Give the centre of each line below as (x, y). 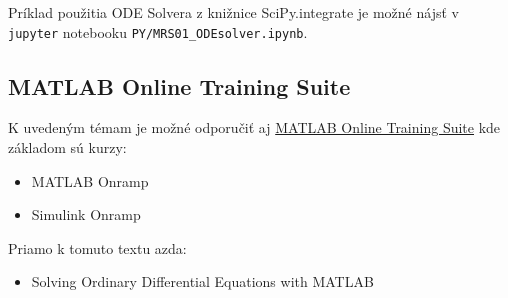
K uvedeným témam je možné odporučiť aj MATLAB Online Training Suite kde (254, 127)
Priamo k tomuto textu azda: (97, 247)
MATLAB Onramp (90, 180)
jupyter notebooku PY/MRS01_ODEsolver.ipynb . (158, 31)
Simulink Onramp (86, 214)
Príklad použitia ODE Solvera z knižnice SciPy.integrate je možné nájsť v (233, 12)
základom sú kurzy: (67, 147)
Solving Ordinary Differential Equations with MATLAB (202, 281)
